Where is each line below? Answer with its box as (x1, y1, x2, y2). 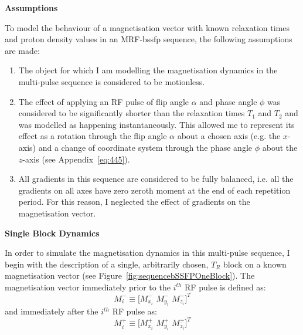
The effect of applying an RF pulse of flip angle (18, 95, 189, 107)
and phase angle (199, 95, 257, 107)
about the (262, 141, 298, 153)
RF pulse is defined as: (185, 280, 266, 293)
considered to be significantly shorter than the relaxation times (18, 107, 245, 119)
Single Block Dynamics (5, 226, 100, 239)
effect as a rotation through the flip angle (18, 130, 167, 142)
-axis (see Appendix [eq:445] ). (22, 153, 130, 165)
